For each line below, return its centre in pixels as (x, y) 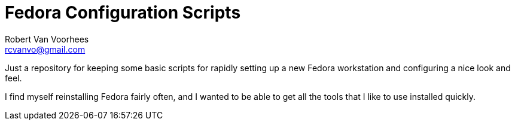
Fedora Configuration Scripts (123, 13)
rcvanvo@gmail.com (45, 49)
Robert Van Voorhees (47, 39)
